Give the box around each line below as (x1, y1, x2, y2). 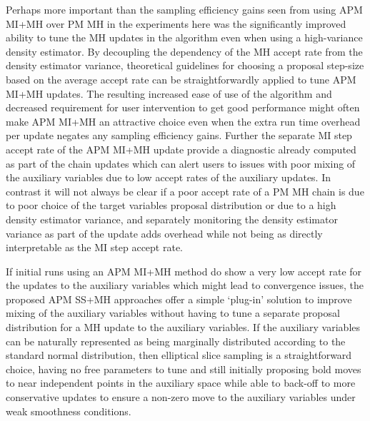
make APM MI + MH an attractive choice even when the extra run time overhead (6, 113, 361, 128)
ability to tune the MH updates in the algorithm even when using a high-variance (6, 30, 363, 45)
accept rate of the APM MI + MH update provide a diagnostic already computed (6, 141, 356, 156)
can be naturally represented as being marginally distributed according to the (6, 333, 346, 348)
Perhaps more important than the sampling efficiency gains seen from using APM (6, 2, 363, 16)
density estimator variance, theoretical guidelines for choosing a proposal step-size (6, 58, 364, 73)
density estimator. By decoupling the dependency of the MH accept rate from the (6, 44, 363, 59)
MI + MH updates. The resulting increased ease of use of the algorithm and (6, 86, 332, 101)
